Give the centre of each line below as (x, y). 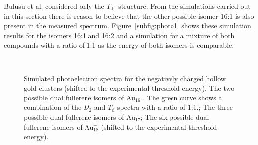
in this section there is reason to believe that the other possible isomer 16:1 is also (129, 16)
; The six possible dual (175, 117)
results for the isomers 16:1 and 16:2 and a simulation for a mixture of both (119, 35)
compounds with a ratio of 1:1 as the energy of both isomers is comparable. (119, 45)
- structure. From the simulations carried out (182, 6)
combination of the (53, 107)
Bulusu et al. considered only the (54, 6)
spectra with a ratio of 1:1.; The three (175, 107)
